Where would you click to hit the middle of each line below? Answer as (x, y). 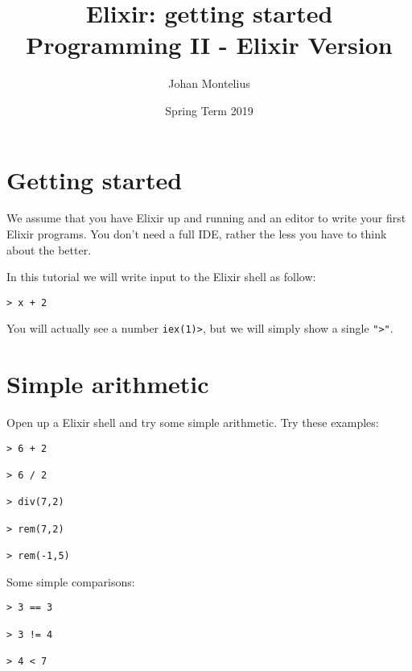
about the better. (49, 249)
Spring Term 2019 (209, 110)
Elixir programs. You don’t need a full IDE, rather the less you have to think (197, 234)
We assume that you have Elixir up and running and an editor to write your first (206, 218)
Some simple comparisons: (71, 581)
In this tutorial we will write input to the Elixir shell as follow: (161, 277)
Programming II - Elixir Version (209, 45)
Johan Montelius (209, 83)
